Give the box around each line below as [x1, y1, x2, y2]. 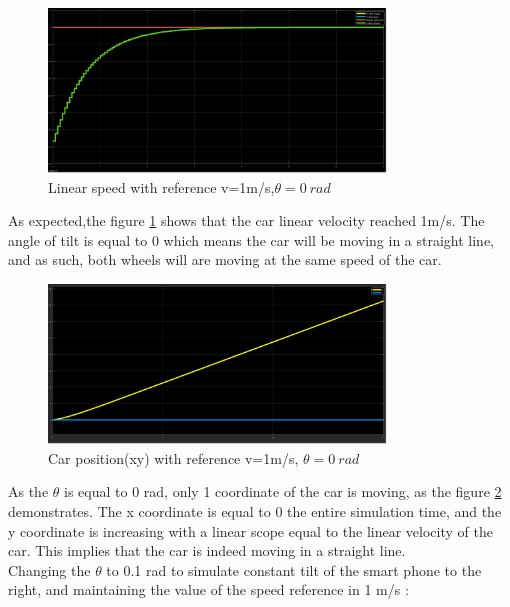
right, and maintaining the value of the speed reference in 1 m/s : [8, 579, 409, 600]
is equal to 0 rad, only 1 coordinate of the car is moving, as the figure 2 [64, 481, 502, 502]
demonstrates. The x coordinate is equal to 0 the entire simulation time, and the [8, 501, 502, 522]
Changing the [8, 559, 91, 580]
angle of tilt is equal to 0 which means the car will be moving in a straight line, [8, 229, 495, 250]
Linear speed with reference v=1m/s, [48, 176, 275, 197]
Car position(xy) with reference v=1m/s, [48, 447, 299, 468]
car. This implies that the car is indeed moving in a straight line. [8, 540, 406, 561]
